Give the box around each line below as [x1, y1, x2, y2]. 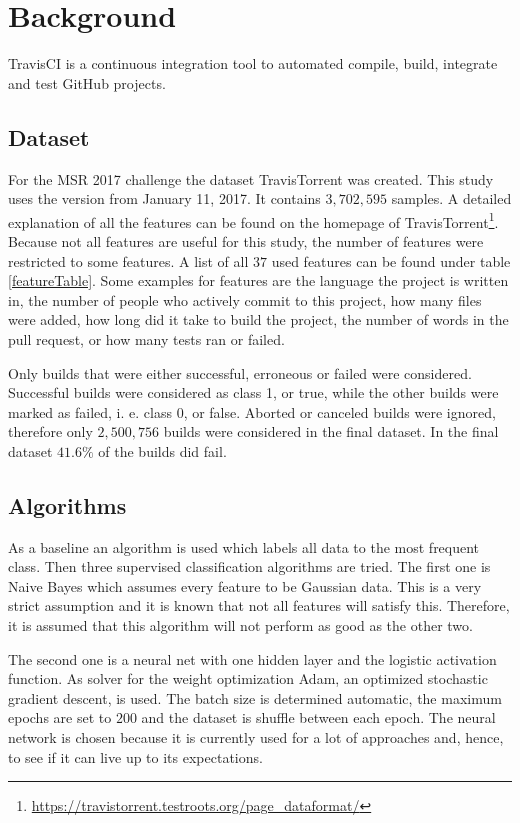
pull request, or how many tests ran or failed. [8, 328, 285, 349]
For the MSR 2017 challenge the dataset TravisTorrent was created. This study [8, 168, 494, 189]
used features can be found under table [271, 250, 511, 271]
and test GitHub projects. [8, 72, 166, 93]
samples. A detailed [391, 188, 512, 209]
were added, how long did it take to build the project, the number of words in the [8, 309, 509, 330]
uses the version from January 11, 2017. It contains [8, 188, 321, 209]
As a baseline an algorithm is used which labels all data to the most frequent [8, 536, 480, 557]
